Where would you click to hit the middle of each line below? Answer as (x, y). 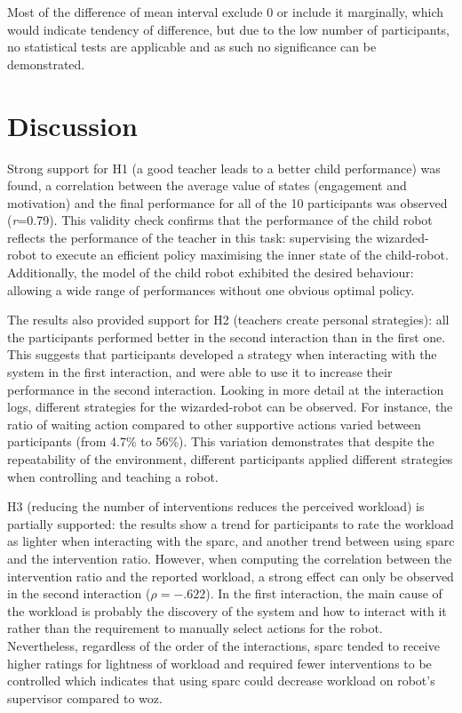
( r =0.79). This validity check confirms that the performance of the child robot (220, 220)
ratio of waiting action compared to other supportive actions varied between (214, 424)
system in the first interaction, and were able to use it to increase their (200, 372)
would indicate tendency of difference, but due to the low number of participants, (228, 29)
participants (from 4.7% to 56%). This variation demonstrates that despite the (221, 441)
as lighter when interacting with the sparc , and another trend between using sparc (231, 541)
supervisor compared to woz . (85, 697)
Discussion (72, 125)
